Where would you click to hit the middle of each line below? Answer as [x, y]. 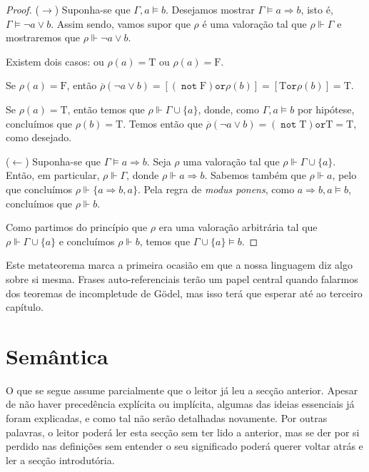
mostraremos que [43, 37]
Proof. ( [23, 9]
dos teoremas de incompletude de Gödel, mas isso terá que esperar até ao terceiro [184, 293]
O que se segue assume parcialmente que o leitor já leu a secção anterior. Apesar [182, 390]
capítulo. [25, 307]
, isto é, [317, 9]
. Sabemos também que [255, 175]
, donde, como [228, 109]
